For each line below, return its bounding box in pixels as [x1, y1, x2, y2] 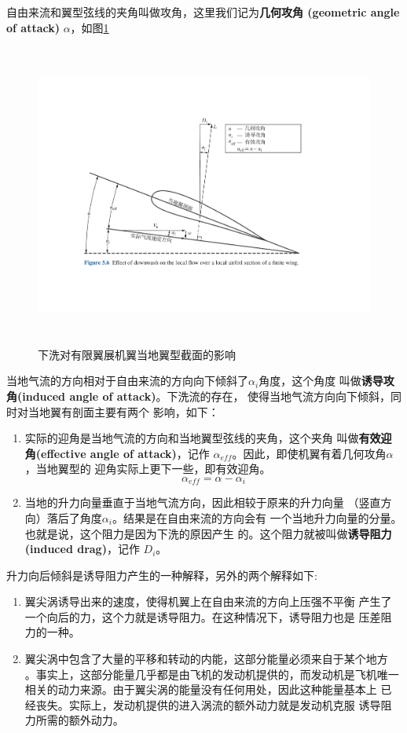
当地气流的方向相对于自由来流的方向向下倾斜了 [6, 372, 248, 389]
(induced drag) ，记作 [24, 541, 140, 557]
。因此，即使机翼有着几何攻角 [232, 445, 387, 461]
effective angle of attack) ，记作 [41, 445, 210, 461]
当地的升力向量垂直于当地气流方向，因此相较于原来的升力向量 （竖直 [24, 494, 381, 511]
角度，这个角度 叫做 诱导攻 [258, 372, 394, 389]
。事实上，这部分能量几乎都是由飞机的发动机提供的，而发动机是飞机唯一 [24, 665, 399, 682]
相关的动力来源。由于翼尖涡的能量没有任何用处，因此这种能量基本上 [24, 681, 377, 698]
